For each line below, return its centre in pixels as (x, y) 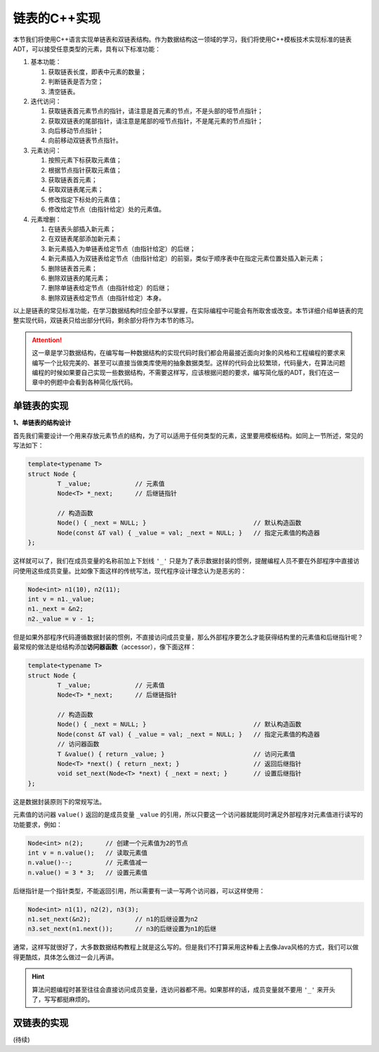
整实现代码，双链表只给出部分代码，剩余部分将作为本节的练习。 (105, 320)
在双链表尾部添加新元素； (85, 239)
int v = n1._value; (61, 599)
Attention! (47, 340)
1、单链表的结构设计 (42, 423)
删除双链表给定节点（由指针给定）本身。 (106, 298)
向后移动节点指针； (76, 131)
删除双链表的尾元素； (79, 278)
